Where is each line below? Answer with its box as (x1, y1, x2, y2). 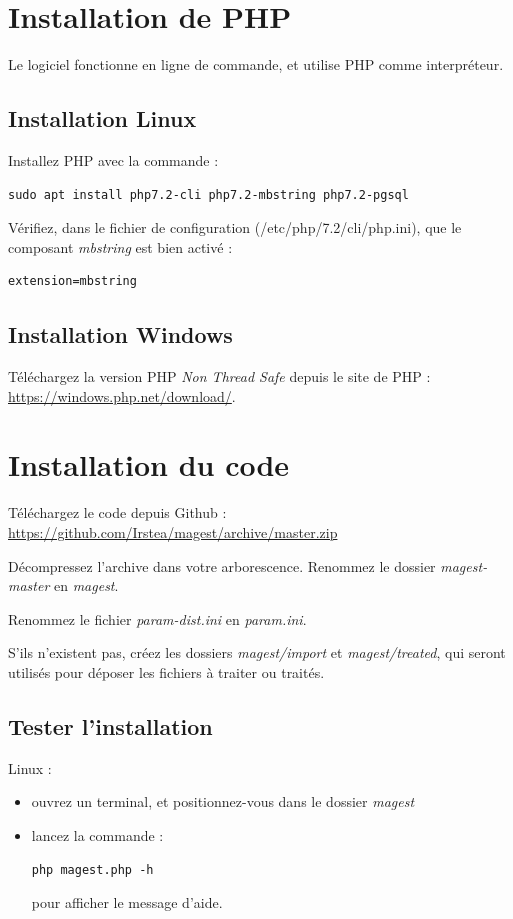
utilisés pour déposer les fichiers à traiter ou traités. (8, 661, 325, 682)
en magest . (53, 575, 119, 596)
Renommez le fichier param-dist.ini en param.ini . (8, 608, 307, 629)
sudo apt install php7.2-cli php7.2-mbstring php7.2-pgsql (8, 187, 409, 202)
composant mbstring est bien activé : (8, 236, 233, 257)
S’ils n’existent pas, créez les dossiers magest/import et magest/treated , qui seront (8, 642, 506, 663)
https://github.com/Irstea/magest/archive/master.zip (8, 522, 338, 542)
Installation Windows (8, 319, 233, 350)
